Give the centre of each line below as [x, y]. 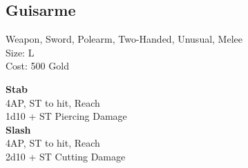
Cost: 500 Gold [37, 66]
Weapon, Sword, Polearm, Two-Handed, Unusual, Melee [124, 39]
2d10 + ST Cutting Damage [66, 156]
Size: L [20, 52]
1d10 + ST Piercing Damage [66, 116]
